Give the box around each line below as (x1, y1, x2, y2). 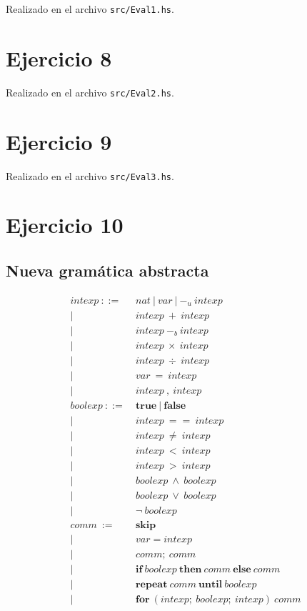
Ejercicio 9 (6, 126, 112, 156)
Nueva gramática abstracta (6, 259, 209, 281)
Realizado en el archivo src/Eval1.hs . (6, 1, 174, 16)
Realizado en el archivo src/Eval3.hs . (6, 168, 174, 183)
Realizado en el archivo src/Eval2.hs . (6, 84, 174, 99)
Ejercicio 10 (6, 210, 124, 239)
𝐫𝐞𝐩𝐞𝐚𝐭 (135, 580, 168, 590)
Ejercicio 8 (6, 43, 112, 72)
